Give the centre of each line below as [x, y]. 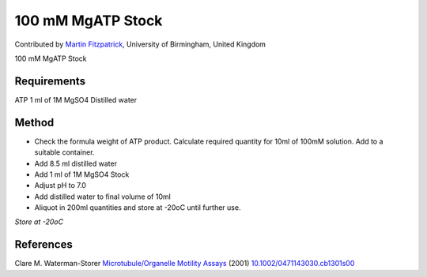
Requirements [50, 81]
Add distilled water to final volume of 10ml [103, 197]
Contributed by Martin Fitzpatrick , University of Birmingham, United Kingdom [140, 44]
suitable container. [64, 152]
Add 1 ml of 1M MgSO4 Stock [82, 174]
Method [34, 122]
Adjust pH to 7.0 [60, 185]
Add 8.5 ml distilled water [76, 163]
